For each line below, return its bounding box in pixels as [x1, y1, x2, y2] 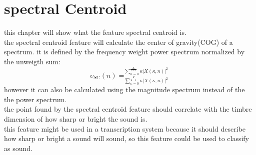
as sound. [4, 143, 32, 153]
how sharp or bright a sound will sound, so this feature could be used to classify [4, 133, 249, 144]
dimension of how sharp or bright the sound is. [4, 114, 147, 124]
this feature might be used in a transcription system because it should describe [4, 123, 245, 134]
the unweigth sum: [4, 56, 60, 66]
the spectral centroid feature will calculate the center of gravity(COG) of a [4, 36, 233, 47]
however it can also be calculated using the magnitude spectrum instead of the [4, 84, 245, 95]
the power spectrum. [4, 94, 67, 104]
